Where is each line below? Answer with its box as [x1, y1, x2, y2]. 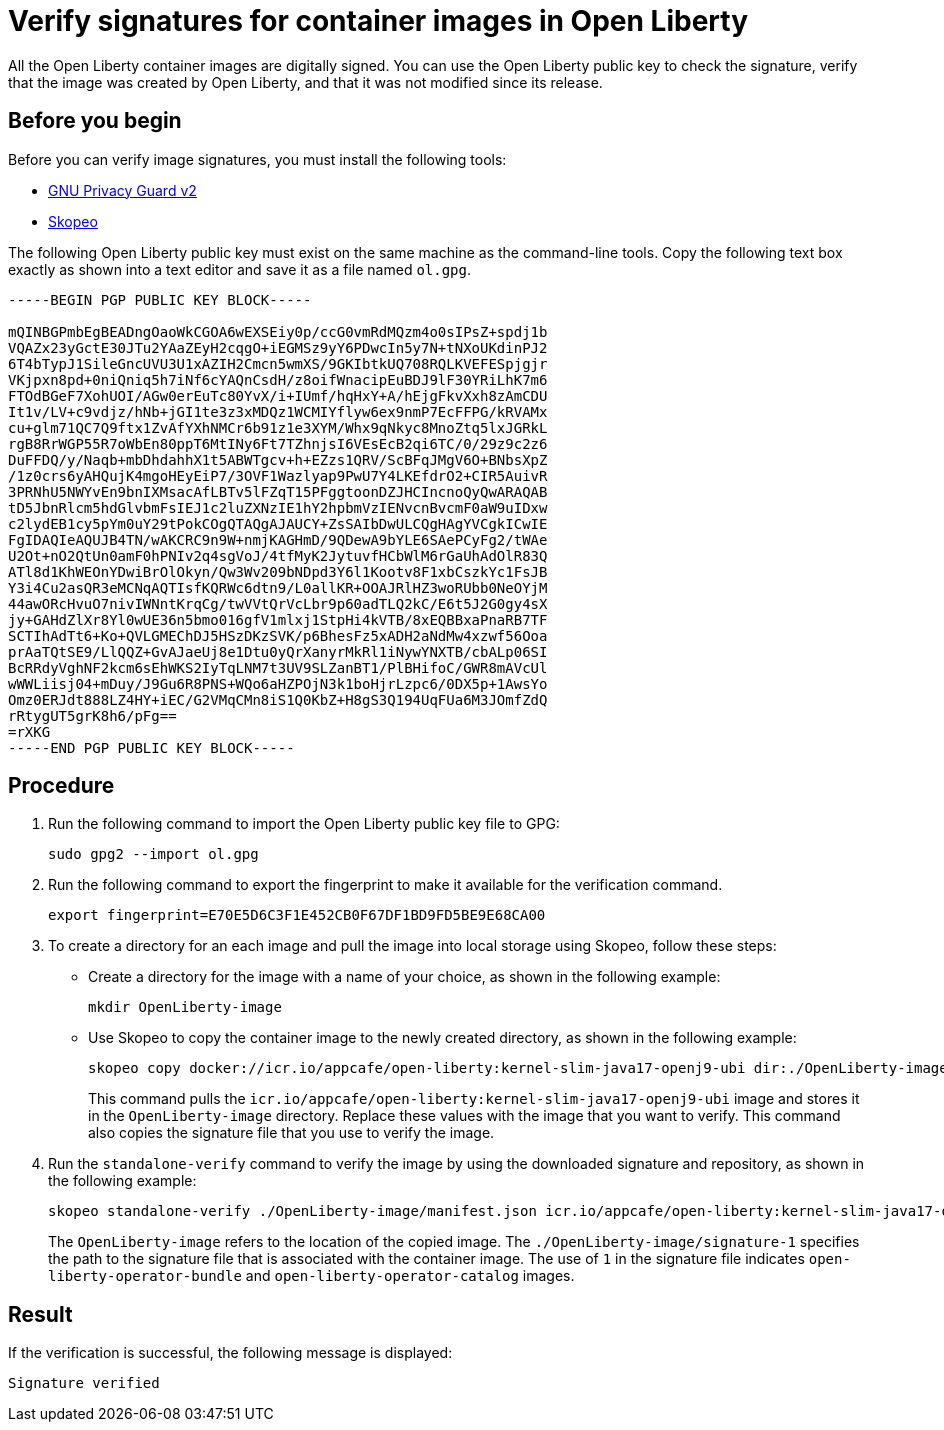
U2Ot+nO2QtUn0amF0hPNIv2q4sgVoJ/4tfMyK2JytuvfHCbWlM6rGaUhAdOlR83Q [8, 547, 548, 564]
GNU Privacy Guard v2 [48, 181, 197, 199]
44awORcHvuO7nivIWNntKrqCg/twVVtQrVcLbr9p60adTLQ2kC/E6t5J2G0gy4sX [8, 595, 548, 612]
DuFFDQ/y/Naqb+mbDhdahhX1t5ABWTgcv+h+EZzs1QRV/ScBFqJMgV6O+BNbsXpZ [8, 451, 548, 468]
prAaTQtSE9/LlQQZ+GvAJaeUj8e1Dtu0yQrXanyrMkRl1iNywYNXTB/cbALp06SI [8, 643, 548, 660]
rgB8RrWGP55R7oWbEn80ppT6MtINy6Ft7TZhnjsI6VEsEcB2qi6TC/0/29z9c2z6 [8, 435, 548, 452]
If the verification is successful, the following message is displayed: [8, 1344, 453, 1362]
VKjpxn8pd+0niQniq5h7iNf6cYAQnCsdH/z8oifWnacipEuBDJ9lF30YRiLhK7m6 [8, 371, 548, 388]
